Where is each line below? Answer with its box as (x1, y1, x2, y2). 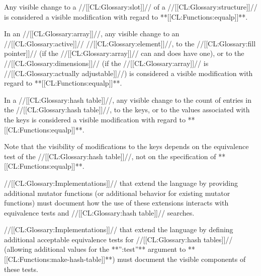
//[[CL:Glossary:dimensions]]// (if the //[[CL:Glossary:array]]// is (4, 57, 209, 68)
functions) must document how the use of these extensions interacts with (4, 197, 229, 208)
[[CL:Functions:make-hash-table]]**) (4, 254, 115, 264)
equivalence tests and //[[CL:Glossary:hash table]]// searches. (4, 207, 195, 218)
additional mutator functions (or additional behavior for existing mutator (4, 187, 230, 198)
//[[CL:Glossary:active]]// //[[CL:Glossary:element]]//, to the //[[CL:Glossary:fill (4, 38, 256, 48)
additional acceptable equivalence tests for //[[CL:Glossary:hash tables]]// (4, 234, 233, 244)
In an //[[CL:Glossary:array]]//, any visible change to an (4, 28, 180, 39)
